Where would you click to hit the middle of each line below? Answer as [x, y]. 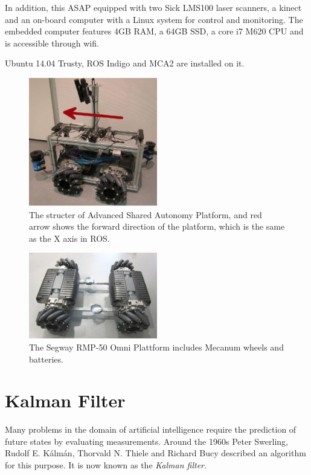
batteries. [46, 359]
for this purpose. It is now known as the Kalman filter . [106, 465]
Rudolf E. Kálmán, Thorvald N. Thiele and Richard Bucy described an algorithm [155, 453]
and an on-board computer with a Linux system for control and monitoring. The [154, 19]
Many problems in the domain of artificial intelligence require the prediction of [151, 429]
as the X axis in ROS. [69, 238]
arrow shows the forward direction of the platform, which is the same [157, 226]
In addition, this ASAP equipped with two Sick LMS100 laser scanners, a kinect [153, 7]
